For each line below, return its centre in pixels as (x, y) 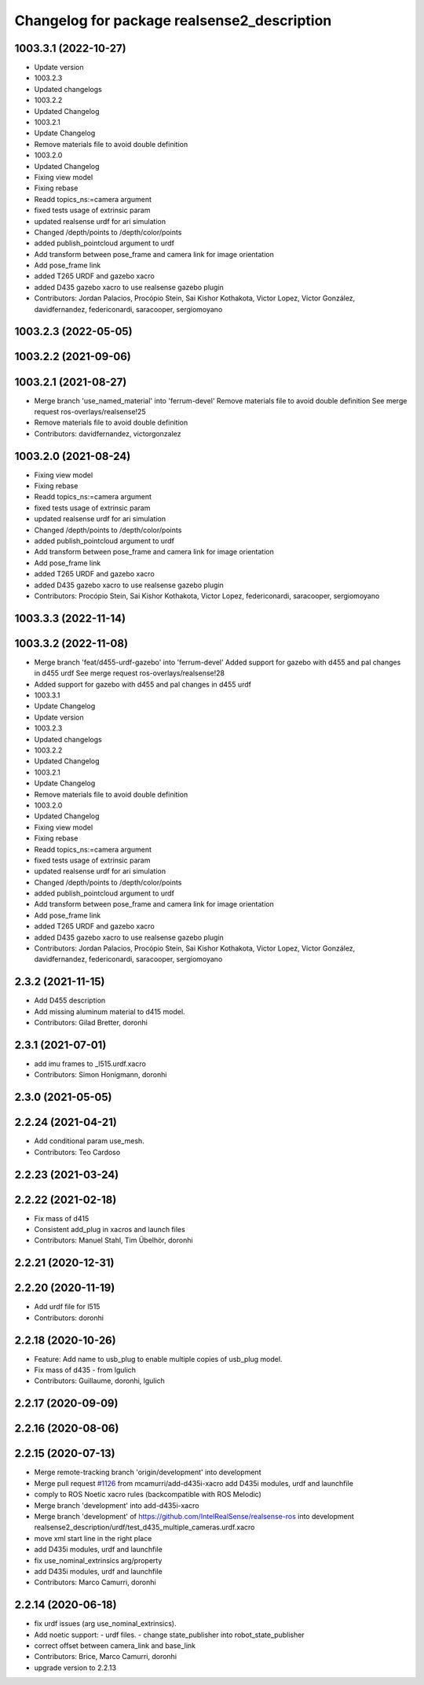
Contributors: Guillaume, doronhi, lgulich (99, 1381)
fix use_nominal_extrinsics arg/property (98, 1560)
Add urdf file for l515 (67, 1307)
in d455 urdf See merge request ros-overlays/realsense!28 (130, 673)
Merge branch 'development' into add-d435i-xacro (117, 1505)
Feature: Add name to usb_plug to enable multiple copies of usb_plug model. (158, 1359)
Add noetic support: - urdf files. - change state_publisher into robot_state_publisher (170, 1635)
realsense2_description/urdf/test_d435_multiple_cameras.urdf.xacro (144, 1527)
